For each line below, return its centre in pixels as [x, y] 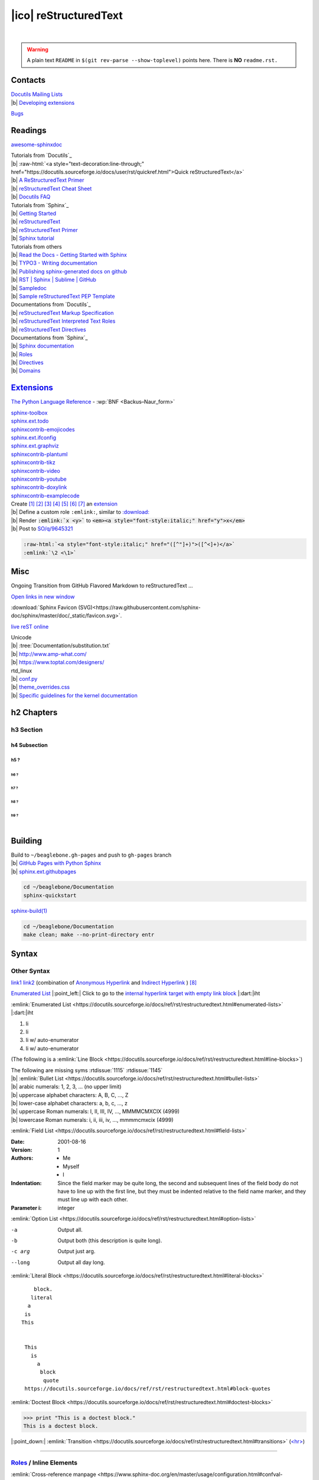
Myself [71, 1166]
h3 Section [27, 729]
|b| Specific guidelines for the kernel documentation [74, 695]
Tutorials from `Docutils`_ [41, 155]
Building [27, 841]
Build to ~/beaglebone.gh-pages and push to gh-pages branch [91, 855]
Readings [29, 130]
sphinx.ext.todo [30, 421]
